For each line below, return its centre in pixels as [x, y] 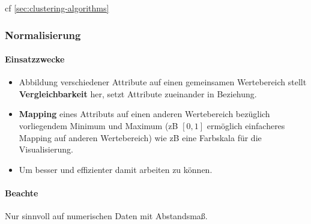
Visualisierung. [46, 149]
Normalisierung [43, 35]
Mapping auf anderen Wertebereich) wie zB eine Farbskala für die [140, 137]
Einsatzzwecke [35, 59]
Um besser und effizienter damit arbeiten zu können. [116, 169]
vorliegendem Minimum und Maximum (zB [98, 126]
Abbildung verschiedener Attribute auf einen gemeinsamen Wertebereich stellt [163, 82]
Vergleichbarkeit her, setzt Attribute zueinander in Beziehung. [138, 93]
